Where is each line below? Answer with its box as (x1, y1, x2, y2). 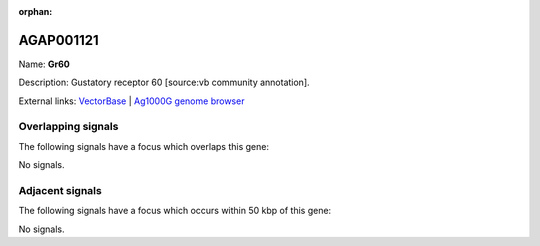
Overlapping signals (18, 120, 119, 134)
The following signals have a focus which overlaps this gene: (18, 140, 270, 152)
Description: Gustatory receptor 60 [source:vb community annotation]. (18, 76, 310, 89)
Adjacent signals (18, 183, 102, 197)
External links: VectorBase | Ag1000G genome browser (18, 95, 245, 107)
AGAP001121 (18, 31, 99, 49)
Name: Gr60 (18, 58, 70, 70)
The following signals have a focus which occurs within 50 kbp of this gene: (18, 205, 332, 217)
